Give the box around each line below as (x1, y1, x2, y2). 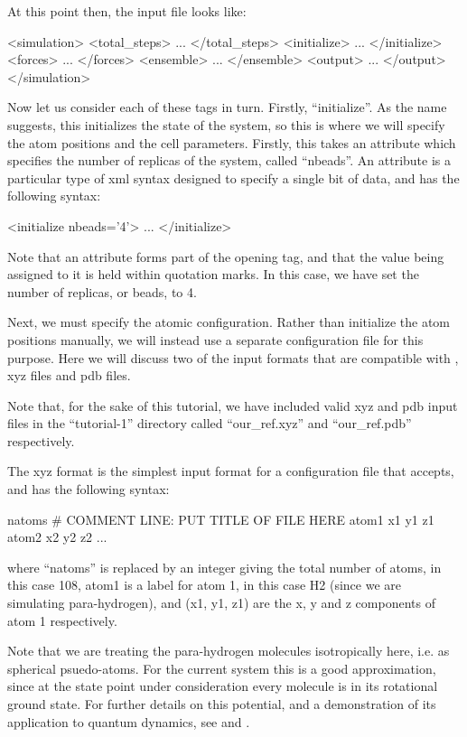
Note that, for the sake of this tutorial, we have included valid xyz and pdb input (7, 396, 458, 415)
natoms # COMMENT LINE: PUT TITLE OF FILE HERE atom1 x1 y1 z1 (7, 509, 434, 528)
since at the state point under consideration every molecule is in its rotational (7, 676, 438, 695)
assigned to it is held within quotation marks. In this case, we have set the (7, 265, 419, 284)
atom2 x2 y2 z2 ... (7, 527, 107, 546)
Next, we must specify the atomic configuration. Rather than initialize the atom (7, 313, 451, 331)
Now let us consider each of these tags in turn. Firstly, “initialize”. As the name (7, 98, 447, 117)
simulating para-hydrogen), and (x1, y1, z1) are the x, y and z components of (7, 593, 435, 612)
